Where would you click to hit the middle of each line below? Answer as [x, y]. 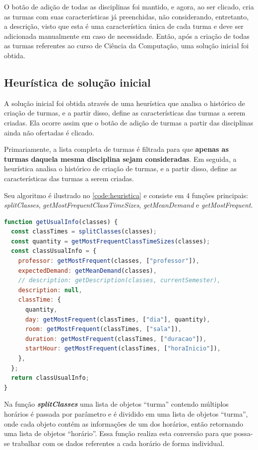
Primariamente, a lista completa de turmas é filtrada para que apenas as [116, 149]
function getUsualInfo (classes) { [61, 222]
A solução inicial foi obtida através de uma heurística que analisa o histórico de [125, 103]
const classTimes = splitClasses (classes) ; [84, 232]
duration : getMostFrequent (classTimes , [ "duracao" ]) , [116, 339]
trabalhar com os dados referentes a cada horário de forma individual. [118, 443]
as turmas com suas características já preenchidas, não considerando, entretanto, [127, 16]
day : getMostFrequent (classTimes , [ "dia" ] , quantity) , [118, 319]
